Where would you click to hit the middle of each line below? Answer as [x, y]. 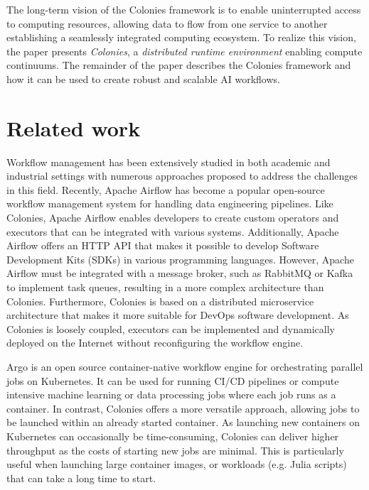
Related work [74, 127]
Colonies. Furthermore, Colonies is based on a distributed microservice [160, 301]
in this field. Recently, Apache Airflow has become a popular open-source [166, 189]
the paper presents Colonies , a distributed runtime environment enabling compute [184, 51]
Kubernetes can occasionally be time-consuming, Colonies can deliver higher [173, 436]
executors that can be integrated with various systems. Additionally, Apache [173, 231]
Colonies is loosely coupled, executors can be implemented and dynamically [171, 328]
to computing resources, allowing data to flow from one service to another [167, 23]
